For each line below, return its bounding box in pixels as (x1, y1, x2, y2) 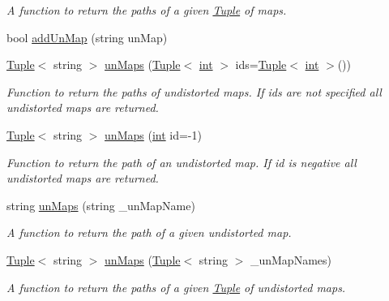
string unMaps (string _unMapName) (6, 196, 195, 213)
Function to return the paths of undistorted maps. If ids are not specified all (6, 83, 382, 100)
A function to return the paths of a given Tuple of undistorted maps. (6, 278, 346, 295)
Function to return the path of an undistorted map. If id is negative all (6, 153, 357, 170)
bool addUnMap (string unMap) (6, 28, 168, 45)
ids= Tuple (235, 56, 287, 73)
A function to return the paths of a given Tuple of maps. (6, 2, 287, 18)
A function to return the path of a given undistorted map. (6, 224, 292, 241)
